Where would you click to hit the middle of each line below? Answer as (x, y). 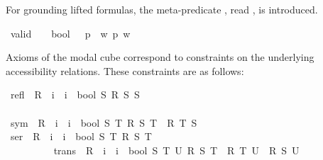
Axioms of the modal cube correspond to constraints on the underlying (160, 57)
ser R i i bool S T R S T (81, 136)
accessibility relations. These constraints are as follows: (125, 70)
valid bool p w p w (70, 33)
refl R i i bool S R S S (75, 95)
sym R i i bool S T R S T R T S (104, 122)
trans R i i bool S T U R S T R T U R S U (176, 150)
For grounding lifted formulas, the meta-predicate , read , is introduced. (162, 9)
